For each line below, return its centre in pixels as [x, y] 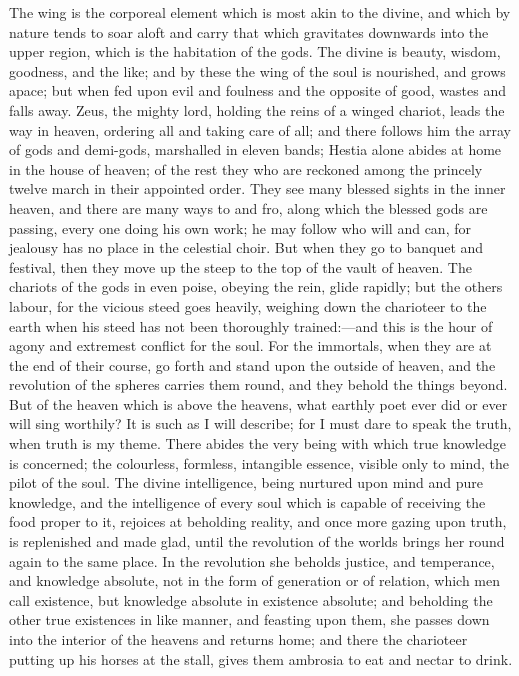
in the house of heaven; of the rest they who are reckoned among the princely [246, 168]
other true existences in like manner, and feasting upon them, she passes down [249, 619]
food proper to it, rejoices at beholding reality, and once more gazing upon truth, [258, 521]
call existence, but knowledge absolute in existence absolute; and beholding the [251, 599]
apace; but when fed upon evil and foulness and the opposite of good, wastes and [258, 90]
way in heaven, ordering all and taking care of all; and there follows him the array [260, 129]
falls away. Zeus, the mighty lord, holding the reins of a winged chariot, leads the [257, 109]
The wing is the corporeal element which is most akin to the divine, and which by [260, 12]
